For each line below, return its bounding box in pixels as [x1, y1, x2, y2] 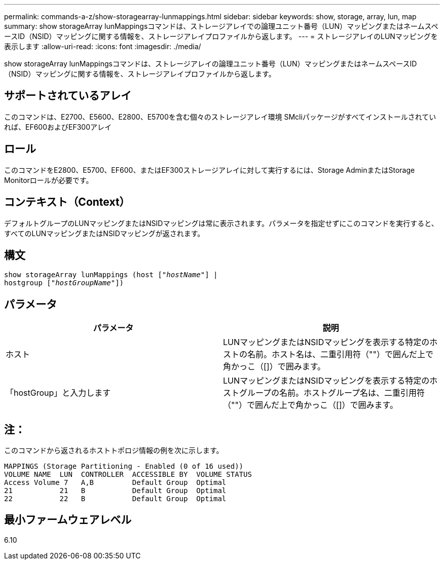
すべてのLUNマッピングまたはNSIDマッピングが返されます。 [4, 229, 205, 238]
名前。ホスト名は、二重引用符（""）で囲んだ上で [247, 349, 433, 360]
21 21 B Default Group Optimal [4, 486, 227, 495]
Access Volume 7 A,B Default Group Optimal [4, 478, 227, 487]
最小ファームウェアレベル [4, 513, 132, 527]
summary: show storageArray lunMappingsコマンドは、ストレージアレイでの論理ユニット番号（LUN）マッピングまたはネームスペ [4, 22, 438, 30]
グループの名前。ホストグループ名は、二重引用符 [239, 388, 425, 398]
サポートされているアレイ [4, 89, 132, 102]
